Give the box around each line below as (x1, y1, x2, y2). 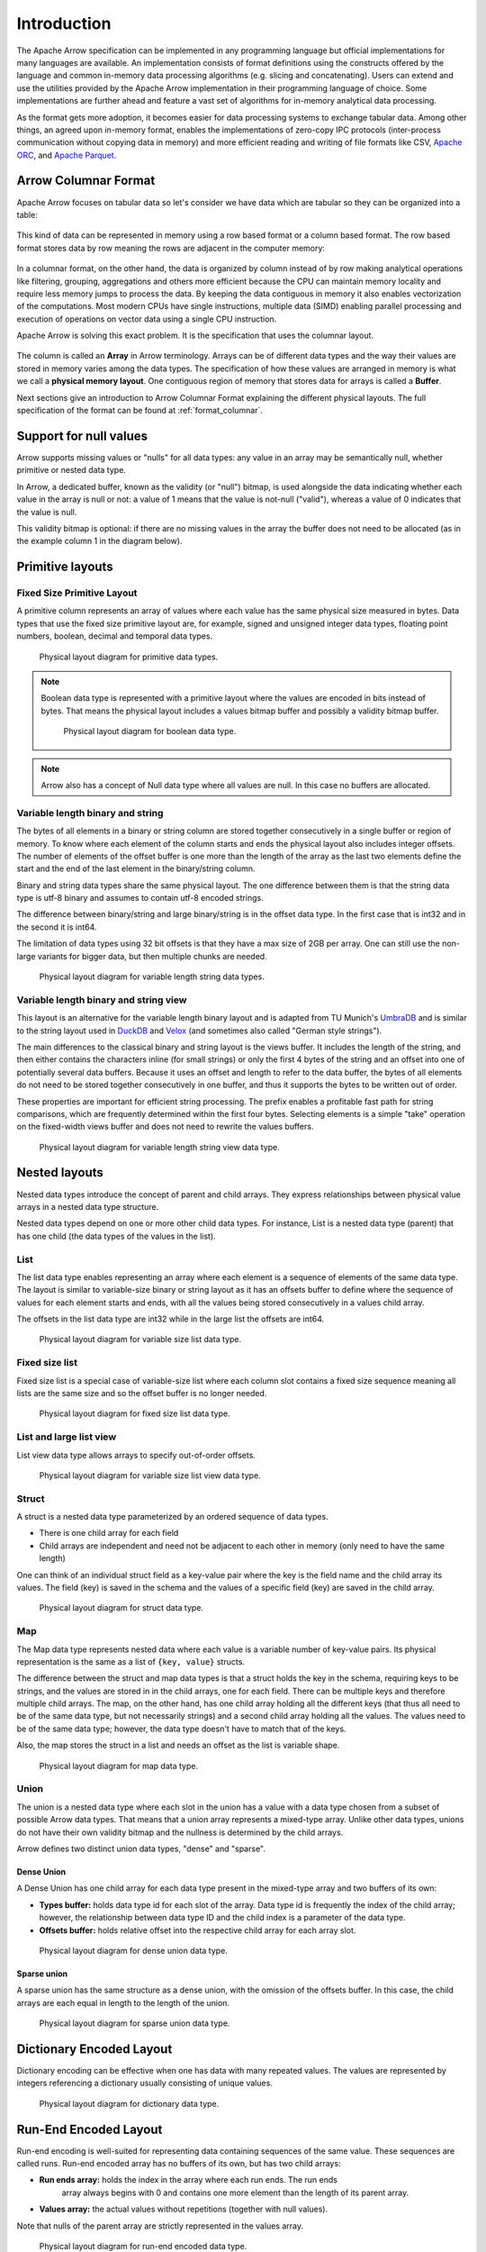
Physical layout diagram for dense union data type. (39, 1945, 229, 1956)
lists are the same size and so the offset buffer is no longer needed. (16, 1387, 267, 1398)
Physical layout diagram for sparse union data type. (39, 2018, 230, 2029)
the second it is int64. (16, 922, 97, 932)
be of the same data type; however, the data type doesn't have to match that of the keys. (16, 1723, 346, 1734)
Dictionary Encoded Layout (16, 2041, 173, 2057)
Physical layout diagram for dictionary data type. (39, 2098, 220, 2109)
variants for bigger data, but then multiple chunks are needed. (37, 950, 267, 961)
